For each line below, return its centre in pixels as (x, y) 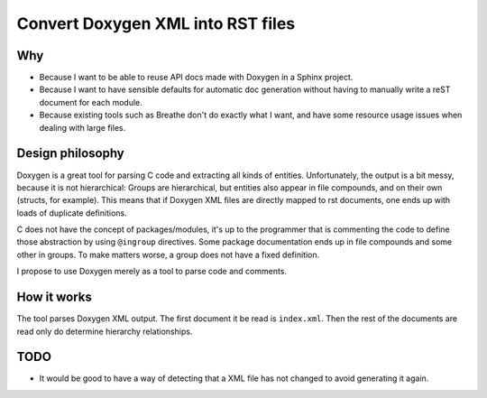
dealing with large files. (83, 127)
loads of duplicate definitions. (72, 213)
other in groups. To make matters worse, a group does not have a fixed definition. (168, 255)
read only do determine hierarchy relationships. (105, 331)
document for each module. (91, 102)
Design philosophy (71, 153)
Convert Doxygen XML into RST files (156, 23)
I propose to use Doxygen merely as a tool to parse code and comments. (152, 272)
